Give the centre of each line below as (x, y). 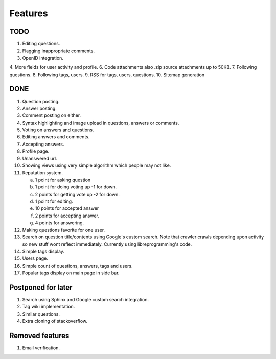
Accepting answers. (43, 144)
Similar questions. (41, 314)
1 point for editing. (54, 201)
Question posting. (41, 101)
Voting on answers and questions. (58, 130)
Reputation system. (43, 173)
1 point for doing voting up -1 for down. (76, 187)
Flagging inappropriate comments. (58, 51)
